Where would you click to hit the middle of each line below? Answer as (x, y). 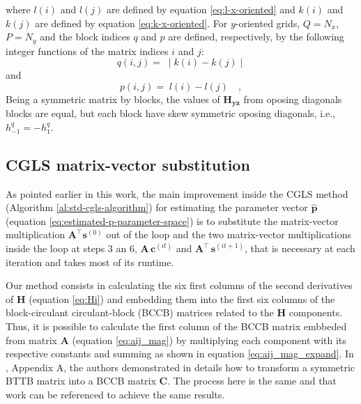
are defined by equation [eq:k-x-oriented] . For (131, 23)
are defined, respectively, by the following (256, 37)
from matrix (31, 340)
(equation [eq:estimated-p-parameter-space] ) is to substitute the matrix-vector (172, 220)
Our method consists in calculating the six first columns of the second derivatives (179, 285)
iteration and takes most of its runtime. (90, 262)
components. (316, 312)
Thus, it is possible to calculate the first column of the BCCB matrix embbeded (176, 326)
